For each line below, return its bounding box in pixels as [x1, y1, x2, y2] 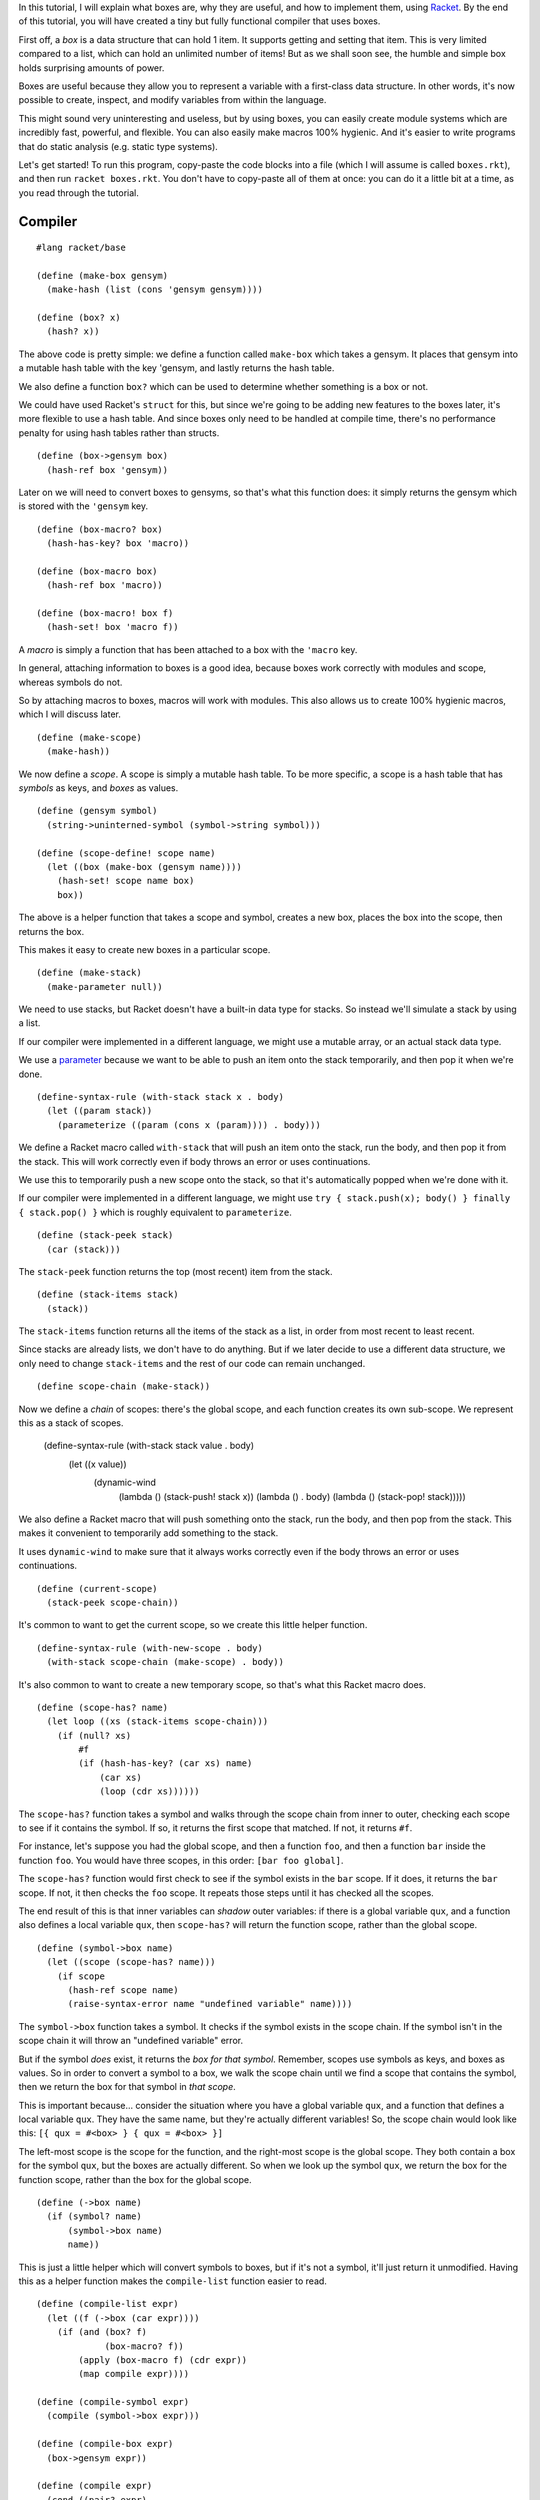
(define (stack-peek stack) [36, 1230, 174, 1241]
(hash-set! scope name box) [56, 875, 195, 887]
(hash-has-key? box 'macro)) [46, 538, 190, 549]
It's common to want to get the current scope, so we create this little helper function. [18, 1619, 368, 1631]
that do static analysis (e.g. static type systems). [18, 140, 219, 152]
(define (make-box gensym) [36, 270, 169, 281]
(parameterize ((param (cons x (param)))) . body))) [56, 1119, 322, 1130]
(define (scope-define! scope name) [36, 847, 216, 859]
